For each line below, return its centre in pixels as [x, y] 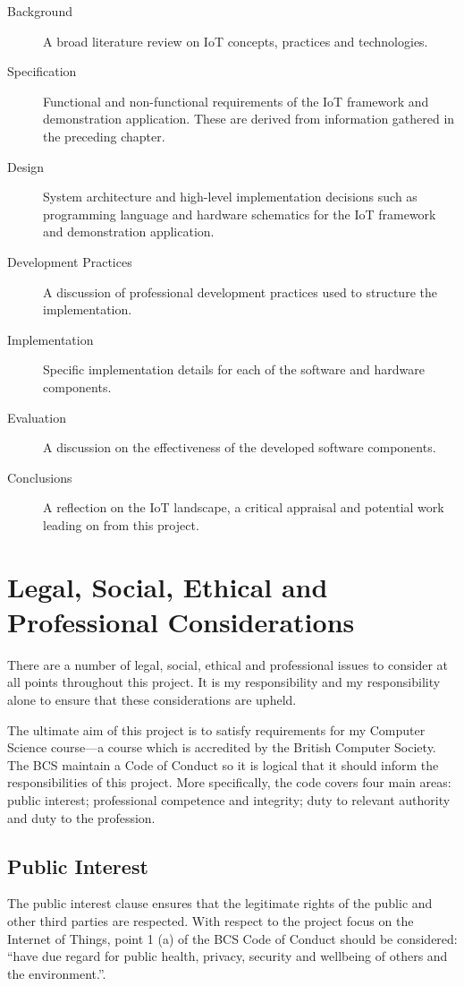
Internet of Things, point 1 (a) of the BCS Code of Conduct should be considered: [232, 938]
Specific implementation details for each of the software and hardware [234, 369]
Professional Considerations [181, 621]
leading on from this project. [121, 524]
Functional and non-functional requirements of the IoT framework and [236, 101]
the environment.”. [57, 973]
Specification [42, 71]
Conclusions [40, 477]
